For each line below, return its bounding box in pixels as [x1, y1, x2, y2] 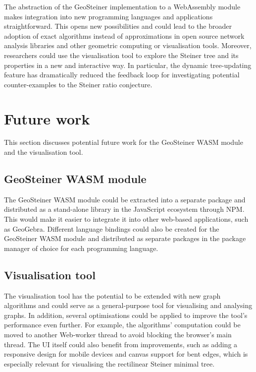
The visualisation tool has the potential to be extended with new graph [4, 290, 221, 301]
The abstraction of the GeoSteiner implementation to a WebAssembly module [4, 1, 241, 11]
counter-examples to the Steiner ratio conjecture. [4, 79, 153, 89]
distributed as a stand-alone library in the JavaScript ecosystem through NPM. [4, 204, 245, 214]
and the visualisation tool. [4, 147, 83, 157]
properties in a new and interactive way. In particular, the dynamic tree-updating [4, 60, 252, 70]
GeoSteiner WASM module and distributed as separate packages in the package [4, 233, 246, 244]
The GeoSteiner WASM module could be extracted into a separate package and [4, 194, 246, 204]
